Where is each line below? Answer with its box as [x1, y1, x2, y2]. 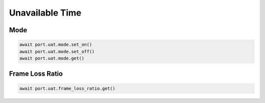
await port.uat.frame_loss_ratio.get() [19, 85, 115, 91]
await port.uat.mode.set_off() [19, 49, 95, 54]
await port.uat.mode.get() [19, 55, 84, 61]
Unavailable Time [9, 7, 81, 18]
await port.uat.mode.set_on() [19, 42, 92, 47]
